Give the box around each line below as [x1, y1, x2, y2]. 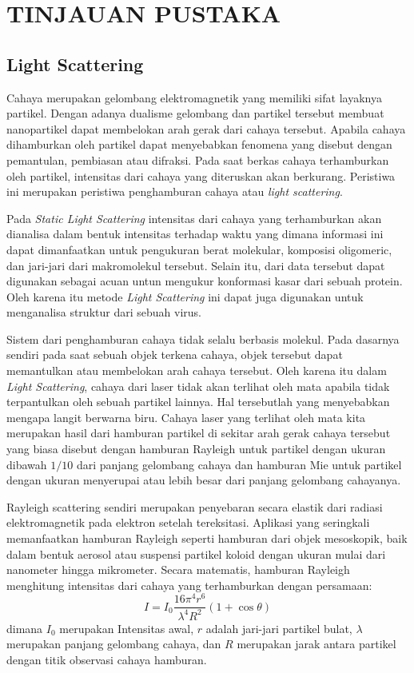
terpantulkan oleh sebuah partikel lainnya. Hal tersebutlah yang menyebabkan [6, 393, 390, 410]
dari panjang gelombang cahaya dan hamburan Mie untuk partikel [76, 456, 402, 472]
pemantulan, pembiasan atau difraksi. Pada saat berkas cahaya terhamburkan [6, 151, 389, 168]
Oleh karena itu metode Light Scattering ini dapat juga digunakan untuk [6, 288, 364, 305]
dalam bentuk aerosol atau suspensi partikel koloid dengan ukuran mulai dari [6, 545, 386, 562]
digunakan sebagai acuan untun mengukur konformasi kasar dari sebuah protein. [6, 273, 403, 289]
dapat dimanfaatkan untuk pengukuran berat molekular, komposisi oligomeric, [6, 241, 392, 257]
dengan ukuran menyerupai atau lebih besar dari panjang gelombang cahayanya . [6, 472, 401, 488]
